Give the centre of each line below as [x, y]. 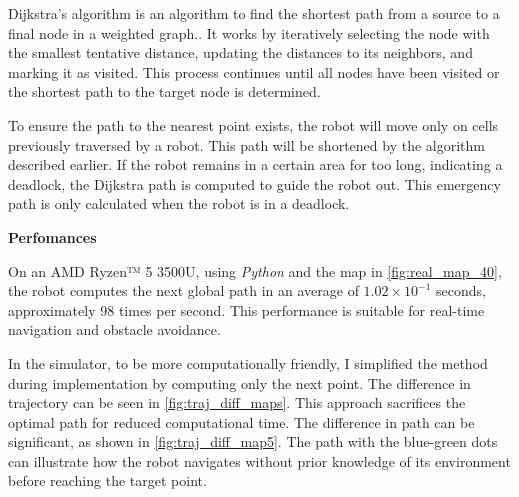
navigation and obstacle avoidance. [114, 329]
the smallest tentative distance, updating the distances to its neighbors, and [240, 52]
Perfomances [52, 236]
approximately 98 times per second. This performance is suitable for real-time [246, 309]
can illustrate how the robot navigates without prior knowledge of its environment [259, 460]
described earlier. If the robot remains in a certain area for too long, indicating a [255, 164]
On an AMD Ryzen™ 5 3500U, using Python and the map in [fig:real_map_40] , [255, 270]
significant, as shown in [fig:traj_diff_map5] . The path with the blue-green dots [253, 441]
